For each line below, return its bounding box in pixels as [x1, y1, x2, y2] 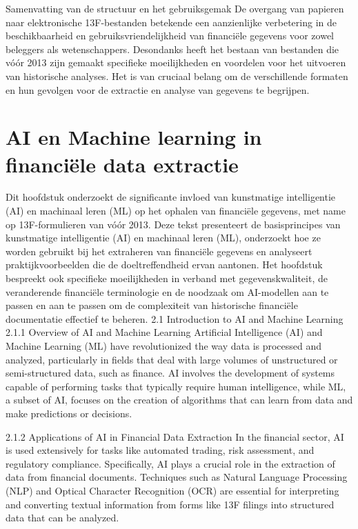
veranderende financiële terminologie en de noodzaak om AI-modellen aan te [6, 284, 329, 299]
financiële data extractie [6, 150, 239, 178]
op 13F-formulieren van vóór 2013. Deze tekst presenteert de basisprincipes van [6, 217, 341, 231]
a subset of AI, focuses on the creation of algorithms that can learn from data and [6, 392, 353, 407]
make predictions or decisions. [6, 406, 132, 420]
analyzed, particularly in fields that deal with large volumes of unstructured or [6, 352, 338, 366]
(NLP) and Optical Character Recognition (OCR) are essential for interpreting [6, 483, 339, 497]
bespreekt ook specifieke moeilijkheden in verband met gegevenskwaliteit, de [6, 271, 328, 286]
